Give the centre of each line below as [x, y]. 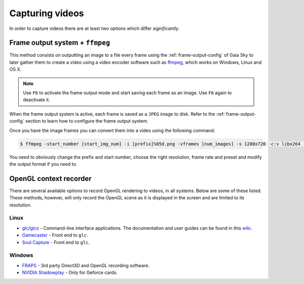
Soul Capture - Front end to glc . [56, 242]
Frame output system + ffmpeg [60, 43]
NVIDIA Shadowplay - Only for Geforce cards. [70, 273]
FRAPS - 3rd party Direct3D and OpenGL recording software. [86, 265]
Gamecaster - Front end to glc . [55, 235]
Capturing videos [47, 13]
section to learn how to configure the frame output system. [87, 121]
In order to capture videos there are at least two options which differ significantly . [94, 28]
